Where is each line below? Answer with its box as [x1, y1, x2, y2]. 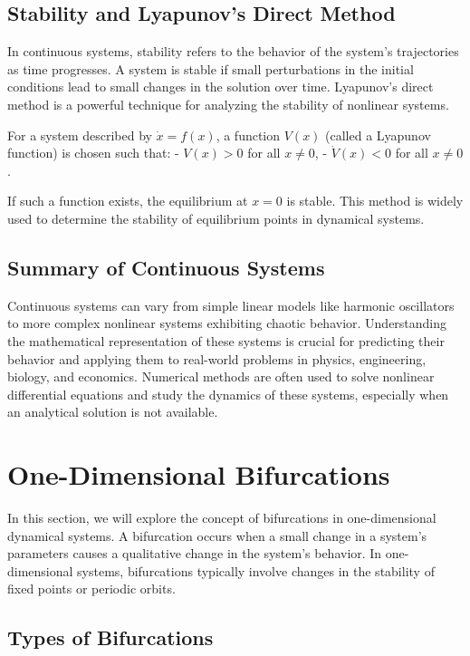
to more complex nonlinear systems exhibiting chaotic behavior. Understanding [7, 314, 447, 333]
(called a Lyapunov [325, 125, 431, 144]
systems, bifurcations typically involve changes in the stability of [77, 561, 435, 580]
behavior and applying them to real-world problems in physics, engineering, [7, 349, 427, 368]
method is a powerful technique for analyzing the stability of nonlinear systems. [7, 94, 449, 113]
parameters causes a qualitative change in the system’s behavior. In [7, 544, 382, 563]
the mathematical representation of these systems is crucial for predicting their [7, 331, 445, 350]
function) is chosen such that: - [7, 143, 179, 162]
